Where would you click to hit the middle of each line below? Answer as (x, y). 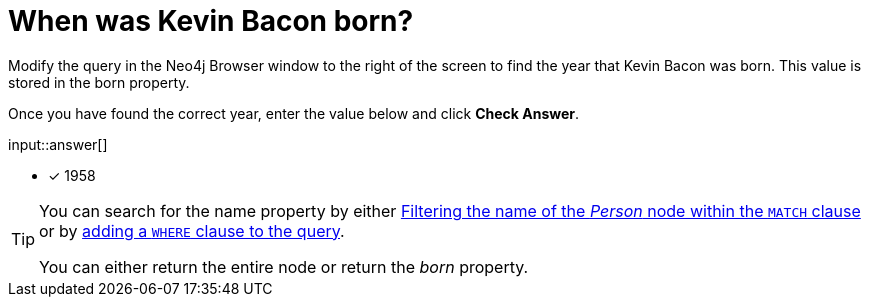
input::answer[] (58, 144)
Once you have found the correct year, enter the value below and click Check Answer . (294, 113)
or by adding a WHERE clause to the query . (192, 230)
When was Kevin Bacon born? (211, 21)
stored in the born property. (99, 82)
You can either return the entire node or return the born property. (284, 266)
